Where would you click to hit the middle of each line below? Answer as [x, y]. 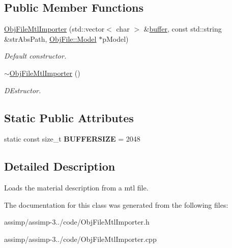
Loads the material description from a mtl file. [76, 188]
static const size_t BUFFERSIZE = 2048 [72, 139]
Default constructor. [35, 56]
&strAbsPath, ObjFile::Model [50, 38]
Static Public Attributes [69, 117]
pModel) [115, 38]
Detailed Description [60, 166]
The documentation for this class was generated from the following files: [116, 204]
